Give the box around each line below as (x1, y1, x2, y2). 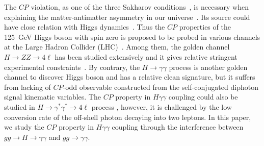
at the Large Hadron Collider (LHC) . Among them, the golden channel (4, 41, 230, 52)
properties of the (179, 21, 231, 32)
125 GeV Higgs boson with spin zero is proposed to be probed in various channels (4, 31, 260, 42)
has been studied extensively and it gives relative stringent (55, 51, 237, 62)
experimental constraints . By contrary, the (4, 61, 140, 72)
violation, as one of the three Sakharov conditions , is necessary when (31, 2, 249, 12)
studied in (4, 101, 35, 112)
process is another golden (169, 61, 248, 72)
